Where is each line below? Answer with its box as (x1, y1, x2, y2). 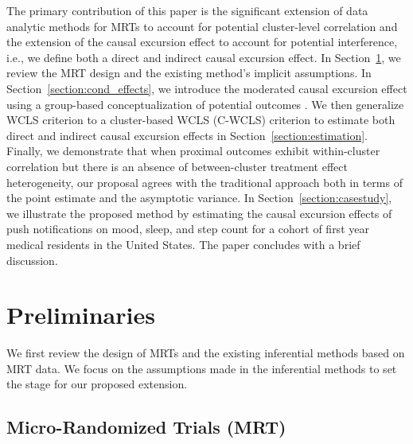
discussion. (6, 251, 58, 268)
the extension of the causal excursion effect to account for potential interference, (6, 33, 398, 50)
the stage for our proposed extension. (6, 376, 188, 392)
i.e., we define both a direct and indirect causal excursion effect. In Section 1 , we (6, 49, 401, 65)
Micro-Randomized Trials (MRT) (6, 415, 286, 439)
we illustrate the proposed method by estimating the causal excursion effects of (6, 204, 392, 221)
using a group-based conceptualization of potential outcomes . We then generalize (6, 95, 404, 112)
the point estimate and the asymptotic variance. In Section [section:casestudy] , (6, 189, 392, 206)
